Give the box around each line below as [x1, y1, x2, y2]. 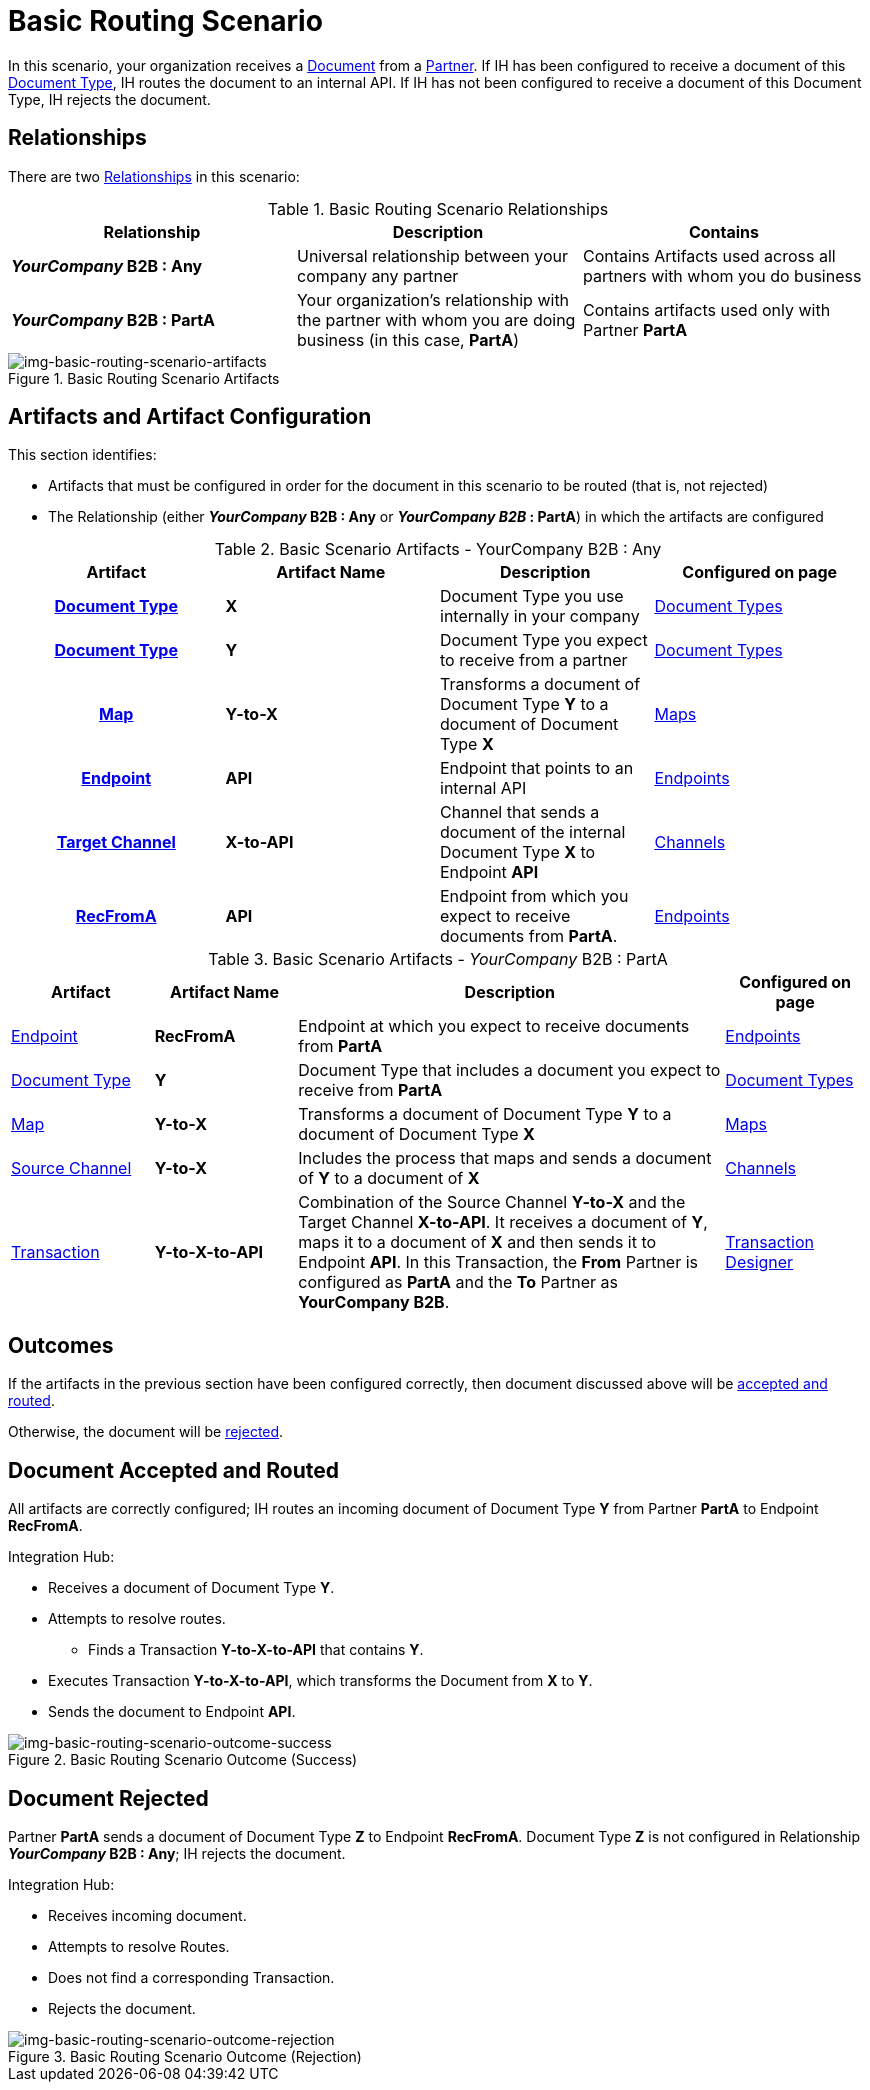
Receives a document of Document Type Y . [48, 1579, 335, 1597]
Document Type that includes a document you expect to [298, 1060, 721, 1081]
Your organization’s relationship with [296, 289, 570, 310]
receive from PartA [298, 1080, 443, 1101]
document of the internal [440, 822, 626, 843]
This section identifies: [8, 446, 157, 464]
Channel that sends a [440, 802, 600, 823]
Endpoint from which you [440, 886, 629, 907]
